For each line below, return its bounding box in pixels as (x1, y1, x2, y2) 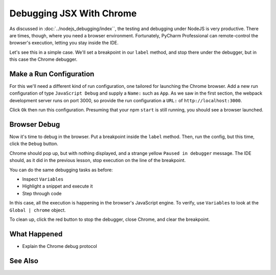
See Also (9, 256, 38, 265)
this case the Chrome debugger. (9, 56, 78, 62)
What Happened (9, 230, 63, 238)
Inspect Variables (22, 176, 64, 182)
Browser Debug (9, 120, 60, 129)
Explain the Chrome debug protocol (22, 243, 97, 249)
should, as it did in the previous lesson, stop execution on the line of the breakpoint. (9, 157, 186, 164)
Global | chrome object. (9, 207, 66, 213)
